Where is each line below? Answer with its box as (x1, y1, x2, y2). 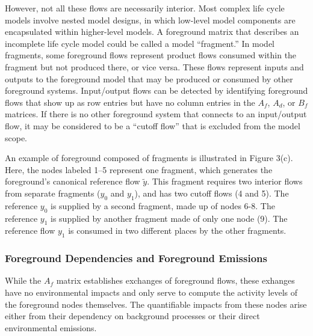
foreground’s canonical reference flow (5, 175, 140, 188)
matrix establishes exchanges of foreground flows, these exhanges (56, 274, 295, 287)
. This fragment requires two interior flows (147, 175, 303, 188)
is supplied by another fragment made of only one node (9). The (51, 212, 288, 224)
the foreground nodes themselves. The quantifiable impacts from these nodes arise (5, 298, 307, 310)
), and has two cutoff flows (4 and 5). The (134, 186, 289, 199)
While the (5, 274, 42, 287)
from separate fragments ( (5, 186, 101, 199)
